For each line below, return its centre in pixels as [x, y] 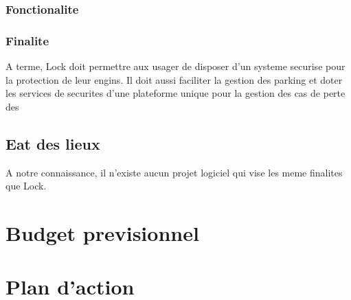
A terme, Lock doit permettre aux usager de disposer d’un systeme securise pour [175, 66]
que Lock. [26, 186]
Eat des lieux [53, 143]
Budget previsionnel [102, 233]
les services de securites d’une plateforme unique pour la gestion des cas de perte [175, 93]
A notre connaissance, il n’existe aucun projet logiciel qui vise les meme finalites [174, 172]
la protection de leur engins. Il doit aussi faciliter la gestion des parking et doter [174, 79]
